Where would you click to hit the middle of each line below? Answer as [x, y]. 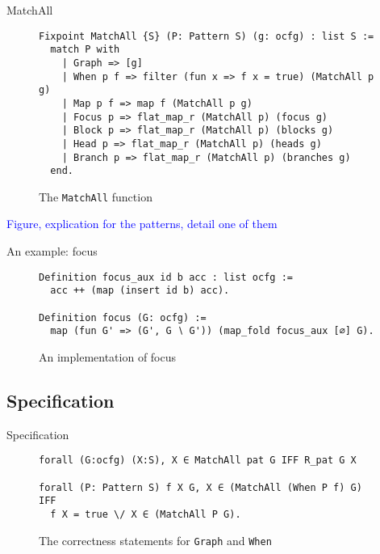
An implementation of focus [108, 356]
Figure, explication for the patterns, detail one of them [142, 224]
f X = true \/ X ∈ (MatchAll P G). [146, 514]
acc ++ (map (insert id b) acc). [140, 291]
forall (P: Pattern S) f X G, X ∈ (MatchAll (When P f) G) [200, 487]
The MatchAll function [96, 196]
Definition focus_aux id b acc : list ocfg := [166, 277]
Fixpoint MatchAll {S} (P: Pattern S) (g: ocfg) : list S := [207, 36]
